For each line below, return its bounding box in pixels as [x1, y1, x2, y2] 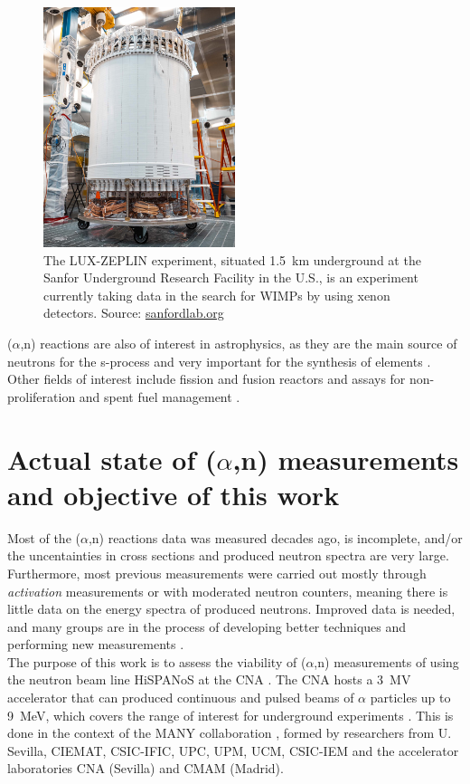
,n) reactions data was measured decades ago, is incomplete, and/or [88, 528, 463, 547]
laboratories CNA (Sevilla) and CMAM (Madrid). [7, 759, 284, 778]
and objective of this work [7, 475, 340, 512]
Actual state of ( [7, 440, 217, 477]
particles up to [370, 688, 451, 707]
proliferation [7, 387, 76, 406]
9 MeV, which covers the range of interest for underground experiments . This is [7, 705, 454, 724]
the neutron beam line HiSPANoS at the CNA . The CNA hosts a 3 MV [7, 670, 411, 689]
